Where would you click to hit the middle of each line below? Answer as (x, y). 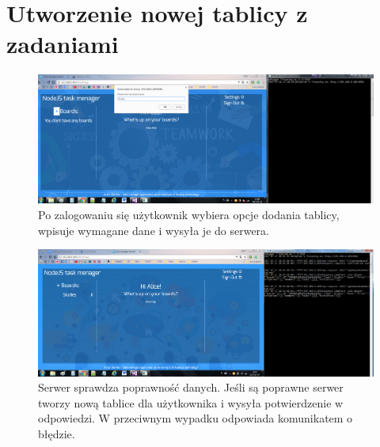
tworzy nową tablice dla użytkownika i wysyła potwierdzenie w (191, 402)
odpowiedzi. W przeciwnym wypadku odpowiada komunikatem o (196, 418)
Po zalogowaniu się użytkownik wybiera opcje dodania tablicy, (189, 215)
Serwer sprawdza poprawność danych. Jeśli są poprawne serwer (191, 387)
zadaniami (63, 44)
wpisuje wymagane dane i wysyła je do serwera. (154, 230)
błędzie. (57, 434)
